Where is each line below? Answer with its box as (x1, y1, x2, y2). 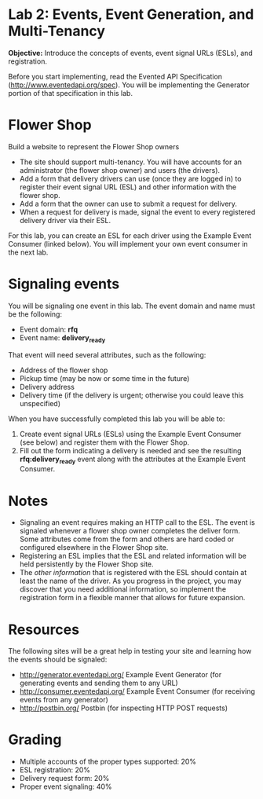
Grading (8, 731, 62, 749)
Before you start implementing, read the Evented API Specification (8, 71, 222, 81)
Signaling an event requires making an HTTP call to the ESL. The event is (19, 518, 255, 527)
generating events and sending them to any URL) (19, 678, 178, 688)
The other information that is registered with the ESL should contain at (19, 568, 247, 577)
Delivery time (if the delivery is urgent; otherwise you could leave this (19, 390, 244, 400)
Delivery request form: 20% (19, 774, 110, 783)
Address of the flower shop (19, 365, 108, 375)
